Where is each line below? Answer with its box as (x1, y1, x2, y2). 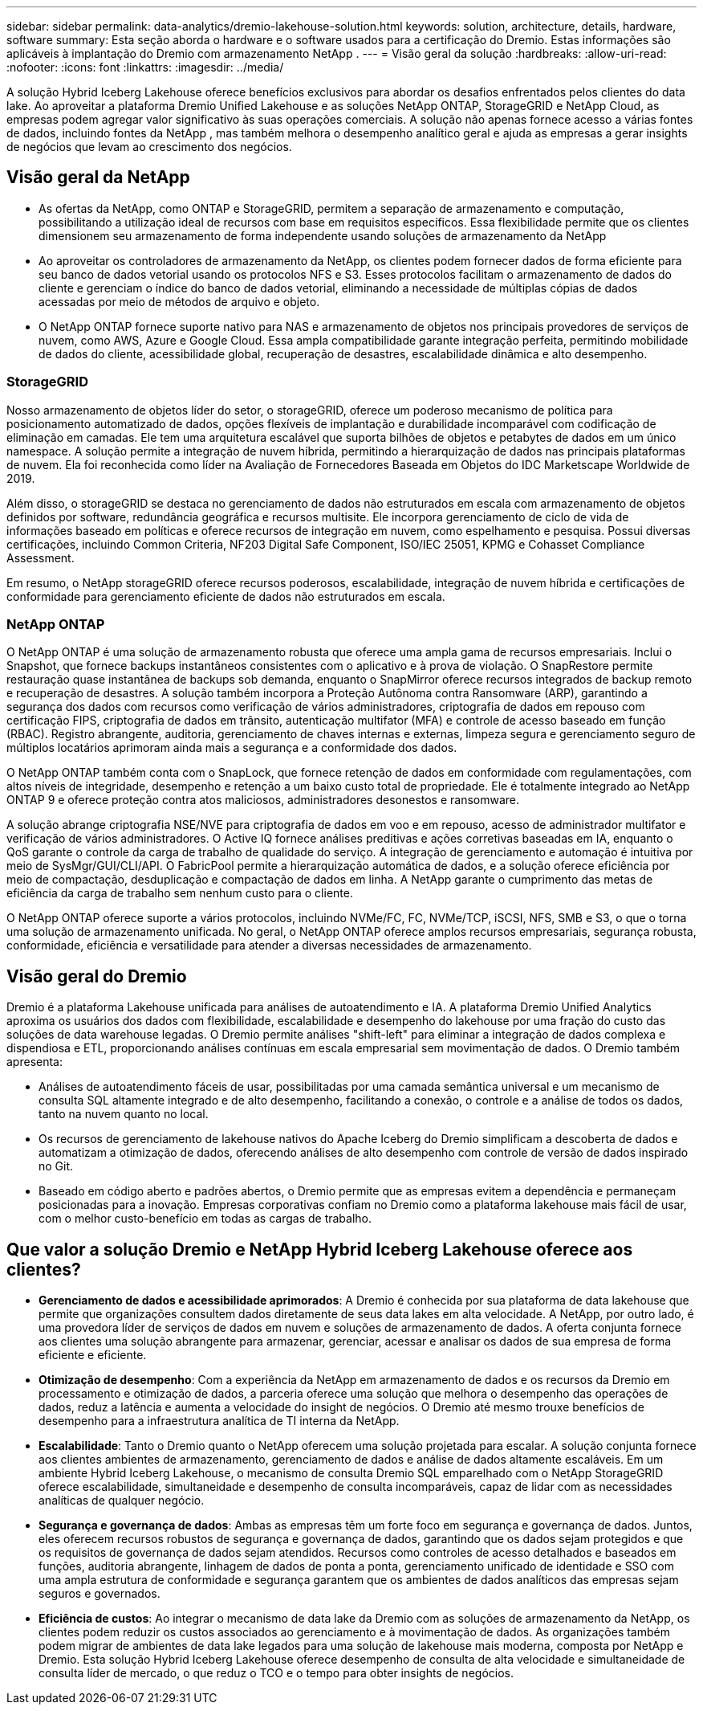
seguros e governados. (39, 1586, 161, 1601)
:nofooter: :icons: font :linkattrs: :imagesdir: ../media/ (6, 60, 284, 74)
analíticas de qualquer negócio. (39, 1493, 205, 1508)
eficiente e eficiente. (39, 1348, 147, 1362)
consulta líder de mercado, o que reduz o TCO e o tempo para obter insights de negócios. (39, 1666, 514, 1680)
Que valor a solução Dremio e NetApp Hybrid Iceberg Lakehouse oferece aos (6, 1239, 633, 1260)
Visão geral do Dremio (6, 966, 187, 986)
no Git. (39, 1159, 74, 1174)
